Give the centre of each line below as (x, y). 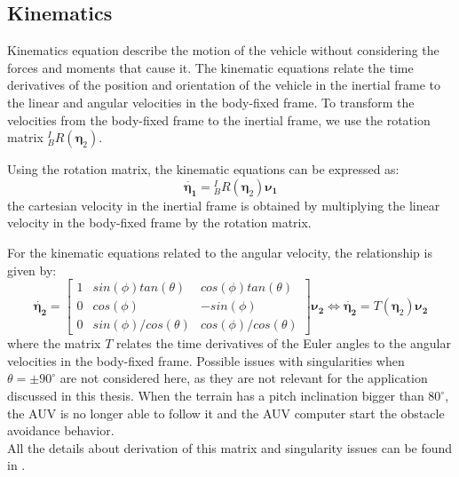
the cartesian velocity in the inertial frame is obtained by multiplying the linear (224, 205)
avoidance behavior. (61, 430)
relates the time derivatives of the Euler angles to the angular (283, 343)
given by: (32, 270)
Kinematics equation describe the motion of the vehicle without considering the (223, 50)
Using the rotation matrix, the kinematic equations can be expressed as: (203, 169)
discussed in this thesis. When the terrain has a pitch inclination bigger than (216, 396)
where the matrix (54, 343)
